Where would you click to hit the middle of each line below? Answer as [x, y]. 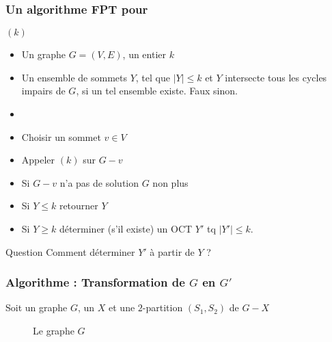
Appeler [38, 160]
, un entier [144, 54]
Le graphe [54, 330]
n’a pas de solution [99, 182]
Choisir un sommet [61, 136]
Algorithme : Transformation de [95, 282]
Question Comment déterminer [70, 251]
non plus [170, 182]
